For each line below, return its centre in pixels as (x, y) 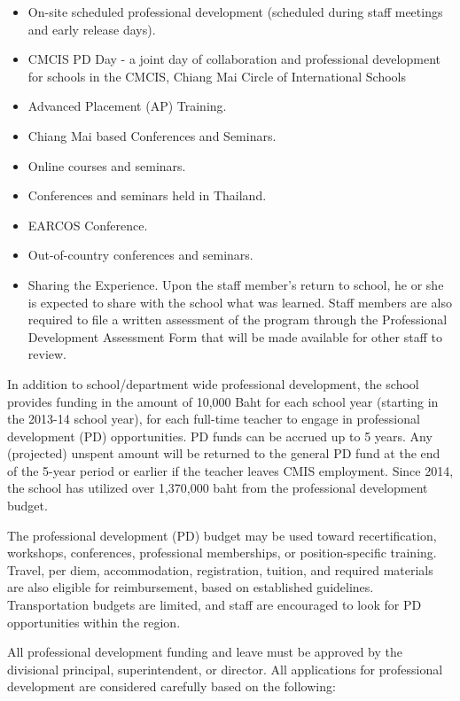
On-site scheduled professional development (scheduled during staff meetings (235, 12)
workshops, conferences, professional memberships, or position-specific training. (222, 553)
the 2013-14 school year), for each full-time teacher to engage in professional (214, 419)
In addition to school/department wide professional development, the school (213, 383)
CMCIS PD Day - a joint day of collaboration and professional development (234, 59)
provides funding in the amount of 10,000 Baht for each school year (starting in (223, 401)
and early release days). (92, 29)
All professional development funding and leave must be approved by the (205, 652)
